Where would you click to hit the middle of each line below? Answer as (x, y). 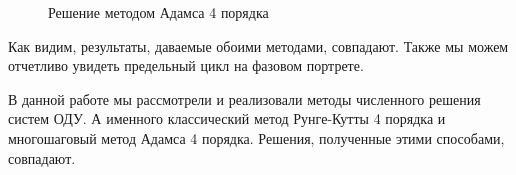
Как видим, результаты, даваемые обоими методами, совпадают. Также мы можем (258, 45)
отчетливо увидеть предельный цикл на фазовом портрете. (186, 65)
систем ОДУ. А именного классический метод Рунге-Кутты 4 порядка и (227, 118)
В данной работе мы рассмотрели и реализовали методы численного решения (244, 98)
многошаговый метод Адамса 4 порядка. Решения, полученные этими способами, (256, 137)
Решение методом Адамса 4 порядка (158, 12)
